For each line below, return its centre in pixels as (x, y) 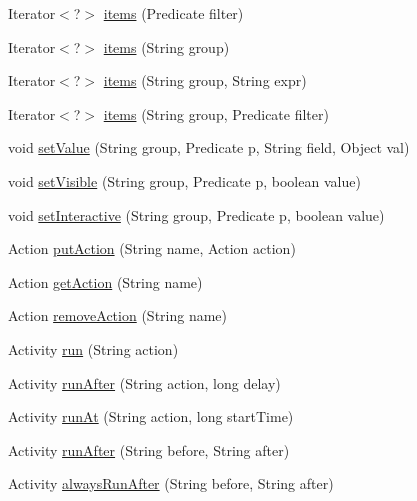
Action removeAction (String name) (118, 315)
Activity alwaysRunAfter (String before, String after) (171, 483)
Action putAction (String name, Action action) (152, 248)
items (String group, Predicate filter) (216, 113)
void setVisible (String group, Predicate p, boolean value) (184, 180)
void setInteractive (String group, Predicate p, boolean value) (196, 214)
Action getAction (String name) (105, 281)
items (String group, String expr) (205, 80)
